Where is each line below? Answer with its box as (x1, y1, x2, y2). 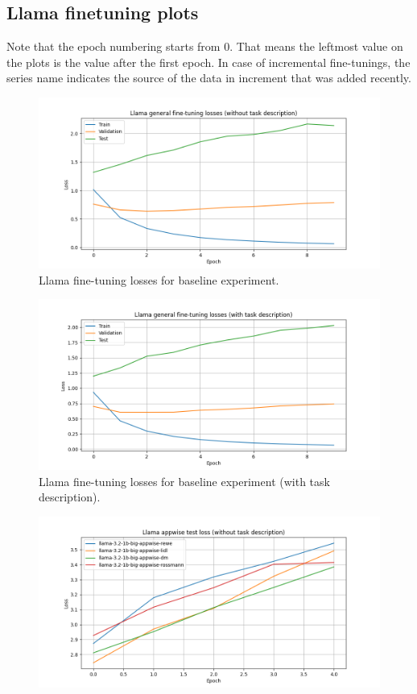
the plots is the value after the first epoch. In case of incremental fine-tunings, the (6, 53, 411, 70)
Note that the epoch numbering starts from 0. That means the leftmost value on (6, 38, 403, 55)
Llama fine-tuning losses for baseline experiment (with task (39, 472, 330, 489)
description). (39, 488, 101, 505)
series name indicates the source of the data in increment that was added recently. (6, 69, 411, 86)
